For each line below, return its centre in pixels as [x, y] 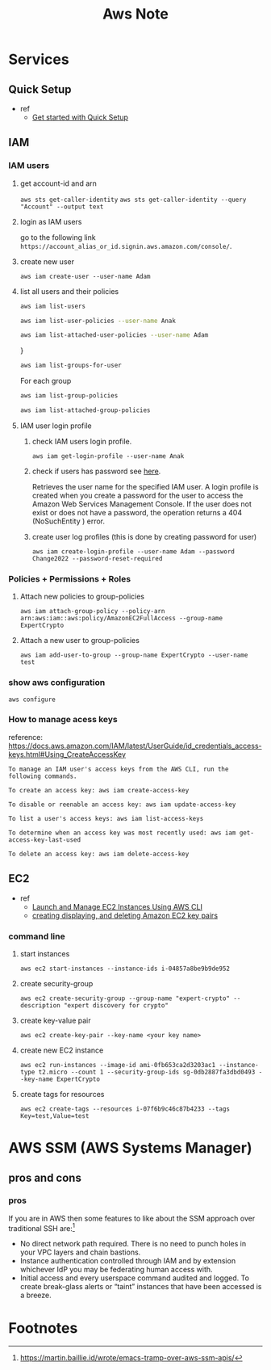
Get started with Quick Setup [80, 117]
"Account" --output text [62, 207]
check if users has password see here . [96, 471]
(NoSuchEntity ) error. [69, 521]
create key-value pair [55, 1020]
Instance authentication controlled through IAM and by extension [128, 1261]
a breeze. [36, 1295]
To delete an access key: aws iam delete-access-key [99, 854]
